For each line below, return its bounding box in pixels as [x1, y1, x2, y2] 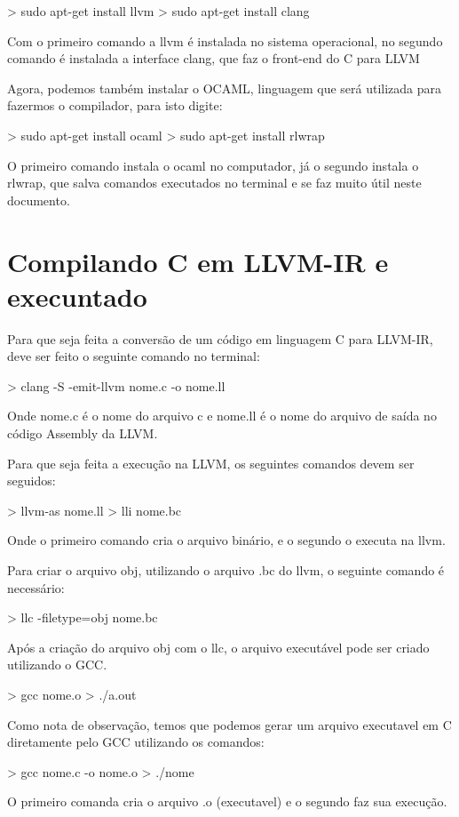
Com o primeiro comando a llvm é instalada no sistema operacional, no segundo [7, 31, 443, 50]
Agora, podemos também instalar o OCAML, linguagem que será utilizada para [7, 78, 442, 97]
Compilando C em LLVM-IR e [7, 243, 389, 279]
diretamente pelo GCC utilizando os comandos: [7, 733, 265, 751]
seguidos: [7, 471, 56, 490]
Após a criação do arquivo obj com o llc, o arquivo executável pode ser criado [7, 637, 430, 656]
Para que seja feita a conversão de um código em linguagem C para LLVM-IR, [7, 329, 433, 348]
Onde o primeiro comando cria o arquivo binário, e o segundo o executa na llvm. [7, 531, 446, 549]
